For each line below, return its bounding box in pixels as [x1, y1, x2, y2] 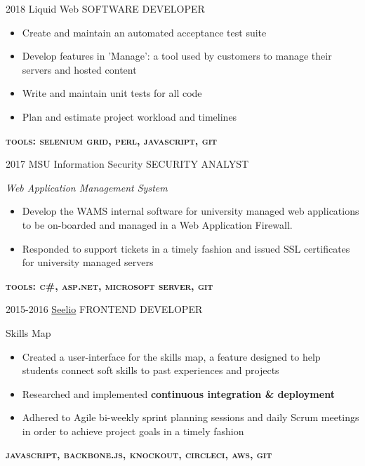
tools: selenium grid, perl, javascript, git [6, 133, 218, 147]
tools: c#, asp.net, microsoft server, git [6, 278, 213, 293]
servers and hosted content [22, 62, 137, 76]
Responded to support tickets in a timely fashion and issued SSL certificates [22, 241, 350, 255]
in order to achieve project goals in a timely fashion [22, 423, 244, 438]
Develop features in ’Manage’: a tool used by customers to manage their [22, 48, 332, 63]
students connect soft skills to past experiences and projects [22, 363, 279, 378]
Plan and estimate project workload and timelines [22, 109, 237, 124]
